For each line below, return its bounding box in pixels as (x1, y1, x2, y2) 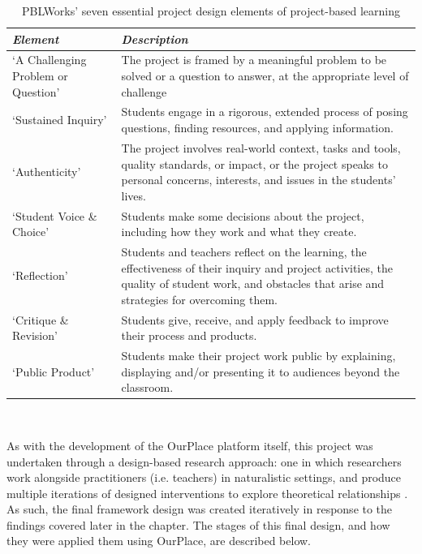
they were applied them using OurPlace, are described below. (6, 532, 312, 549)
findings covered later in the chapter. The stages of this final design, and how (6, 516, 390, 533)
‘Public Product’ (12, 363, 95, 380)
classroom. (121, 379, 174, 396)
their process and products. (121, 327, 257, 344)
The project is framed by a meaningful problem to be (121, 51, 387, 68)
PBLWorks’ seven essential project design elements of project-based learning (22, 2, 400, 19)
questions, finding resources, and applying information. (121, 119, 394, 136)
